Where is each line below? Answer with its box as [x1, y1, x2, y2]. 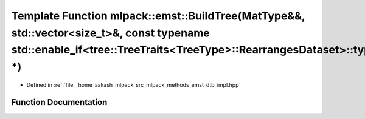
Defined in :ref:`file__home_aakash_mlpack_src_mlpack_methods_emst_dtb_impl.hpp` [26, 81, 241, 88]
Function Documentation [11, 97, 108, 107]
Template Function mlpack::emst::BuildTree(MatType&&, [11, 9, 305, 22]
